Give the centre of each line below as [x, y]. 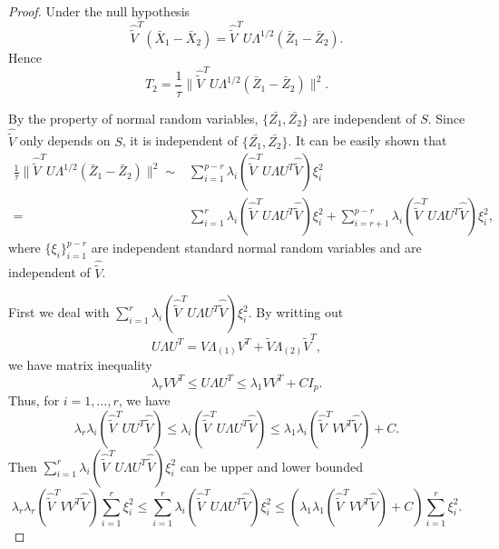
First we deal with [59, 312]
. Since [446, 118]
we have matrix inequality [80, 365]
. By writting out [296, 312]
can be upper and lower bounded [271, 466]
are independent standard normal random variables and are [256, 248]
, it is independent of [180, 140]
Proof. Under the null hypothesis [99, 11]
